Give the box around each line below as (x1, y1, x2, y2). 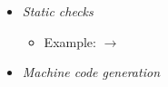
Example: (44, 32, 96, 51)
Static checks (22, 2, 94, 20)
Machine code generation (22, 63, 160, 82)
